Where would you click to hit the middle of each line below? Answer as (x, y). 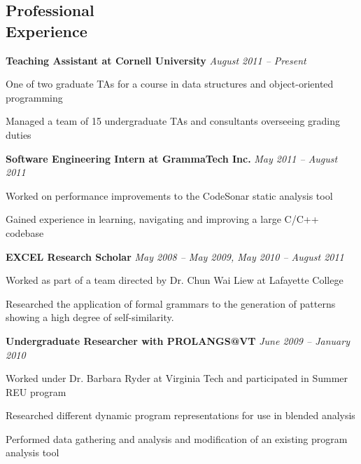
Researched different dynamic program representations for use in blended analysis (180, 415)
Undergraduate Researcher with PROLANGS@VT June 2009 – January (178, 340)
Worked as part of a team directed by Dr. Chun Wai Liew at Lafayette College (175, 280)
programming (34, 97)
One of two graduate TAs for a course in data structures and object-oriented (170, 84)
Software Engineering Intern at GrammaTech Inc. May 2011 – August (172, 158)
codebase (25, 232)
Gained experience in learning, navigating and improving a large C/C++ (162, 219)
